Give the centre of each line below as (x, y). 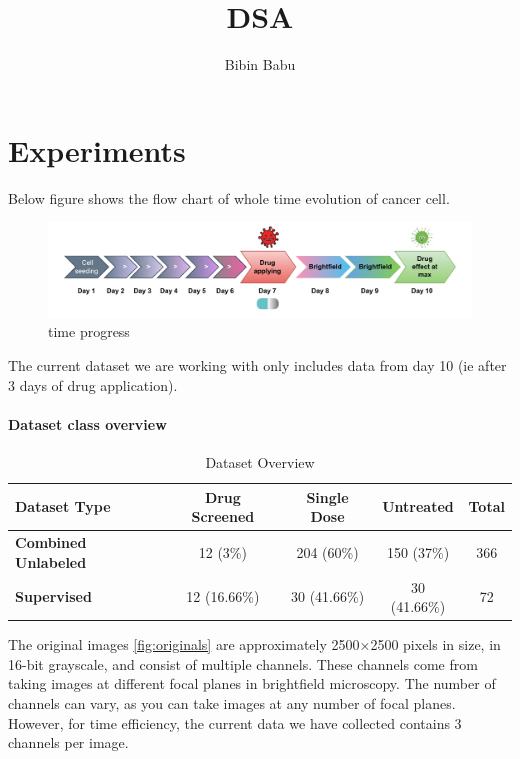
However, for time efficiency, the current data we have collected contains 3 (235, 722)
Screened (223, 516)
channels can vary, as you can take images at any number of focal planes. (232, 703)
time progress (89, 331)
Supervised (53, 596)
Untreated (418, 506)
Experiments (97, 149)
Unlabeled (51, 561)
